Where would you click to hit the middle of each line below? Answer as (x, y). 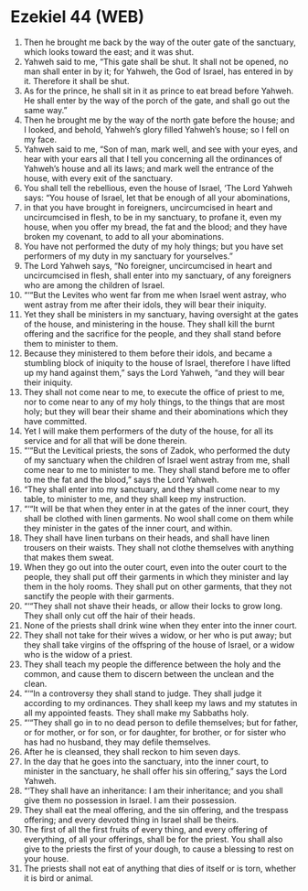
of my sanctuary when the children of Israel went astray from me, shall (157, 460)
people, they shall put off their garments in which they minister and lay (156, 576)
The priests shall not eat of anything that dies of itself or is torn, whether (159, 868)
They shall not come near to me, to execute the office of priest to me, (154, 392)
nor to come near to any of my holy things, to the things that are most (154, 402)
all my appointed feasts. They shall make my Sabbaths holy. (136, 713)
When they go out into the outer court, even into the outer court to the (155, 567)
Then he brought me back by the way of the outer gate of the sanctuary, (159, 42)
